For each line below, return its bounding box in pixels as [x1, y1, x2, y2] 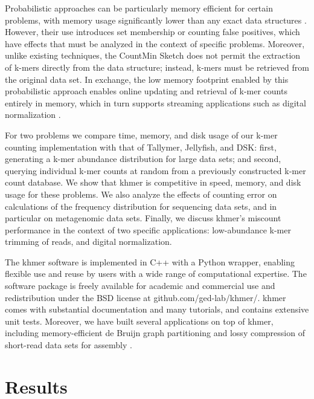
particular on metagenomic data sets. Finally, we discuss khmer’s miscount [5, 212, 281, 224]
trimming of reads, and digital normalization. [5, 235, 172, 248]
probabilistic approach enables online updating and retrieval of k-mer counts [5, 85, 287, 97]
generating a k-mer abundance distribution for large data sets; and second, [5, 152, 281, 165]
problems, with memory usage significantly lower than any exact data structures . [5, 13, 307, 26]
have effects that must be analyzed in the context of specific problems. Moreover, [5, 37, 305, 50]
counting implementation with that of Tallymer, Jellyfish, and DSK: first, [5, 140, 277, 153]
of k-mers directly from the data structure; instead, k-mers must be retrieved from [5, 60, 309, 73]
